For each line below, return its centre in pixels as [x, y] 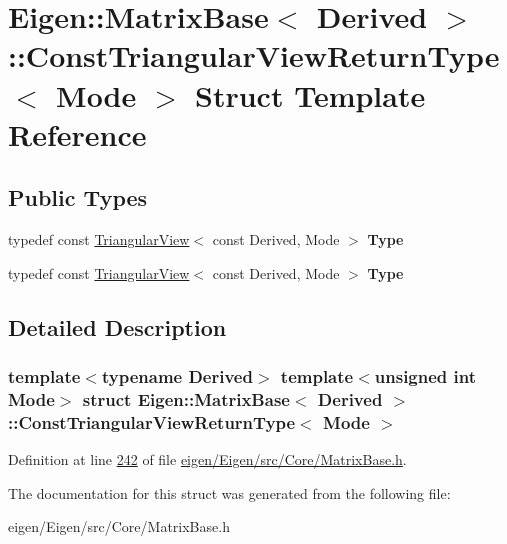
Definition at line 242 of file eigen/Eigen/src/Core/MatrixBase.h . [207, 459]
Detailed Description [117, 326]
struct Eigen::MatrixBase [186, 398]
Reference [77, 133]
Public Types [78, 197]
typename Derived [177, 376]
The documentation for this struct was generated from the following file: [229, 492]
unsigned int [425, 376]
